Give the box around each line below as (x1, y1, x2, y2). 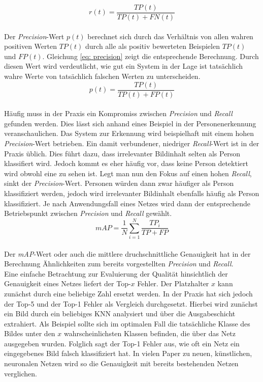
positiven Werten (4, 41, 57, 51)
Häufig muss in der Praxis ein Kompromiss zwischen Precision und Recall (4, 108, 233, 119)
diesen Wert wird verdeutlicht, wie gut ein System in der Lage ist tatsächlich (4, 61, 243, 71)
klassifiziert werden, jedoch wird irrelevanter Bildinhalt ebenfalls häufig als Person (4, 188, 259, 199)
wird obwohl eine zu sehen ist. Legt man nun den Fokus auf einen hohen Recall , (4, 168, 252, 178)
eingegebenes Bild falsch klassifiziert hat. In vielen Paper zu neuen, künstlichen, (4, 348, 252, 359)
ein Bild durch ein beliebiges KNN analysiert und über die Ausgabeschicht (4, 308, 236, 319)
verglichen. (4, 368, 37, 378)
